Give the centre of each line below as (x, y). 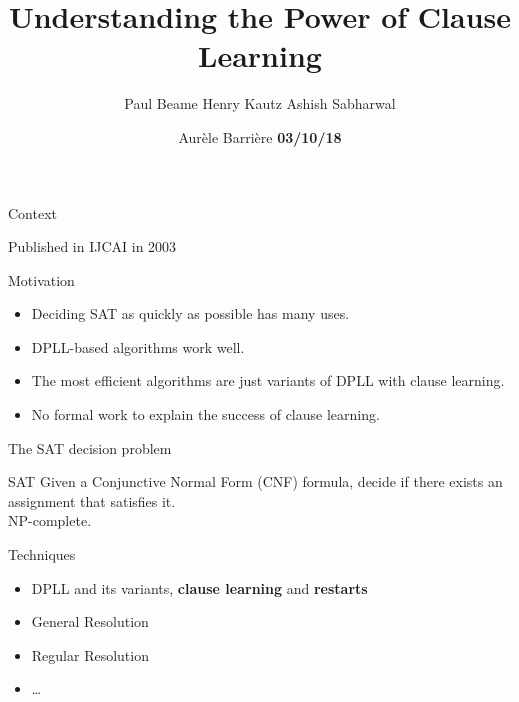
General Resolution (90, 621)
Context (32, 212)
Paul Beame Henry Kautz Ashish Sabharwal (260, 103)
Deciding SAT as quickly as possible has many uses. (190, 313)
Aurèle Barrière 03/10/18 (260, 136)
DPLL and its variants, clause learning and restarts (199, 587)
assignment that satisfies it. (92, 500)
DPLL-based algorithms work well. (138, 346)
